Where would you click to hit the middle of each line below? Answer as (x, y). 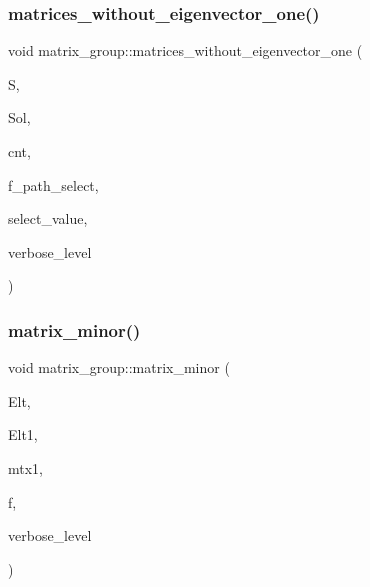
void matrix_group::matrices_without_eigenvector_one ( (185, 50)
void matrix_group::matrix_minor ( (119, 367)
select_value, (48, 218)
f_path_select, (53, 184)
